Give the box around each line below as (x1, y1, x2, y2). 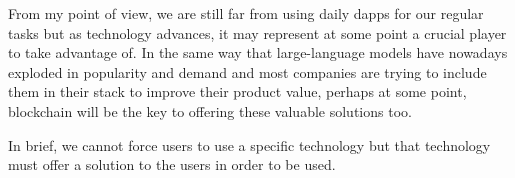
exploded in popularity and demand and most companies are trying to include (8, 61, 487, 82)
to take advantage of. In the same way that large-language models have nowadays (8, 42, 508, 63)
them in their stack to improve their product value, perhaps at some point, (8, 81, 467, 102)
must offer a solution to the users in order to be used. (8, 154, 336, 175)
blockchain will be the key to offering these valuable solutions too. (8, 100, 412, 121)
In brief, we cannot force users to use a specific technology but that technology (8, 134, 491, 155)
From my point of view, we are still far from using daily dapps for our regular (8, 3, 484, 23)
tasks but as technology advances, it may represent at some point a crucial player (8, 22, 507, 43)
